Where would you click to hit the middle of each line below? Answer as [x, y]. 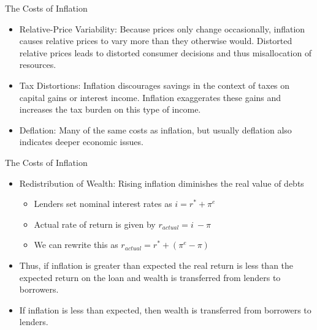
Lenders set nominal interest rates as [103, 204]
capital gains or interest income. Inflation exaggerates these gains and [150, 97]
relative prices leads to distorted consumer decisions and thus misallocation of [166, 52]
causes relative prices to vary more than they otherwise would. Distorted [156, 41]
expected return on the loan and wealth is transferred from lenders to [150, 277]
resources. [38, 65]
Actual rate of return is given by [95, 224]
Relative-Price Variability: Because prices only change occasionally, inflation [162, 28]
